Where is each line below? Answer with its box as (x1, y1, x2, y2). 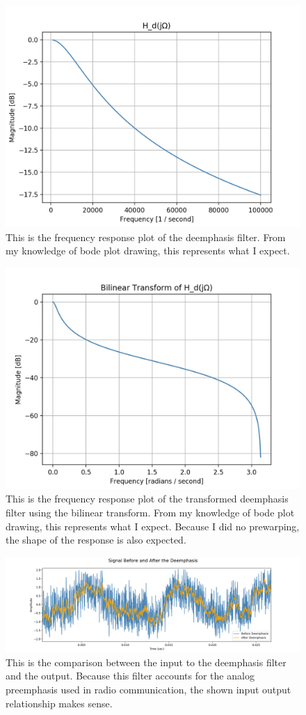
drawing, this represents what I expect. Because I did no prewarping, (6, 518, 300, 533)
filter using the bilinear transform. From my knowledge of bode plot (6, 505, 295, 519)
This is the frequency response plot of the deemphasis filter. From (6, 229, 286, 244)
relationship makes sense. (6, 695, 113, 710)
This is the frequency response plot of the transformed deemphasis (6, 491, 289, 506)
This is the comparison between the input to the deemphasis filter (6, 654, 287, 669)
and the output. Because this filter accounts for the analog (6, 668, 255, 683)
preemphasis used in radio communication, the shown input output (6, 682, 291, 696)
